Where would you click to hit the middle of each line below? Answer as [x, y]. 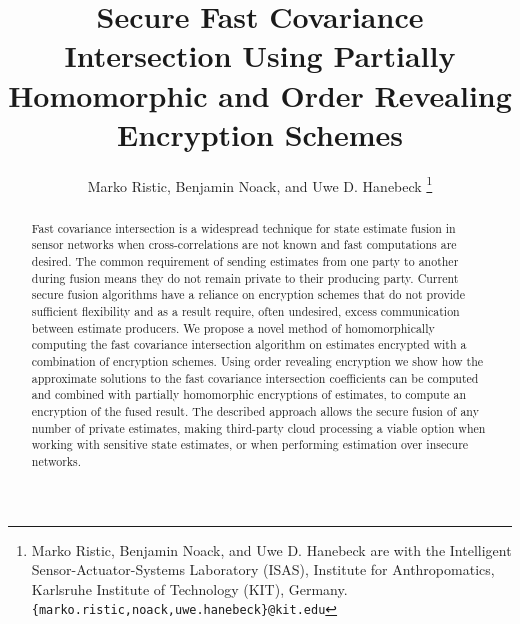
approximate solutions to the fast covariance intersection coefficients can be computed [255, 377]
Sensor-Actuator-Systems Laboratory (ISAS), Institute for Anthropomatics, [263, 569]
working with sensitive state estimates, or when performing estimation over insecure [250, 444]
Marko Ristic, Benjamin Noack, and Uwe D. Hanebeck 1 [260, 184]
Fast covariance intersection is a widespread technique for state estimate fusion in [243, 227]
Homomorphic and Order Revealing [260, 94]
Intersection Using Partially [260, 55]
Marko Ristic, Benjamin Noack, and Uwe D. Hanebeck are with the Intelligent [271, 549]
